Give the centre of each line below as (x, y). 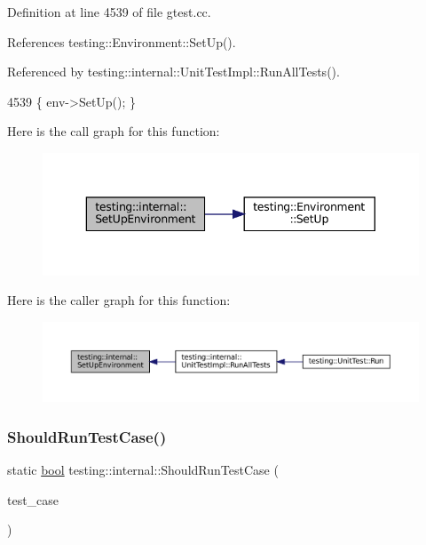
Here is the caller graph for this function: (119, 300)
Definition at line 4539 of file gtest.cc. (109, 12)
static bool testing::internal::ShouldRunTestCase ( (143, 470)
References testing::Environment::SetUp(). (122, 41)
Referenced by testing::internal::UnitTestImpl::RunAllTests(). (174, 72)
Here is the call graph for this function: (114, 131)
